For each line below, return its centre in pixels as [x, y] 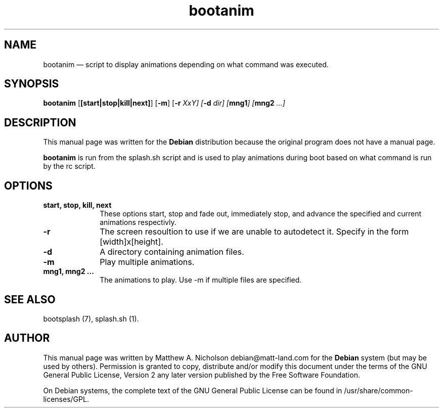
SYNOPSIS [32, 84]
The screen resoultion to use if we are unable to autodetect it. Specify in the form [254, 232]
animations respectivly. [138, 222]
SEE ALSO [30, 299]
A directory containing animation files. [172, 252]
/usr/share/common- [379, 390]
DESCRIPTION [40, 122]
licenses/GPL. [66, 399]
